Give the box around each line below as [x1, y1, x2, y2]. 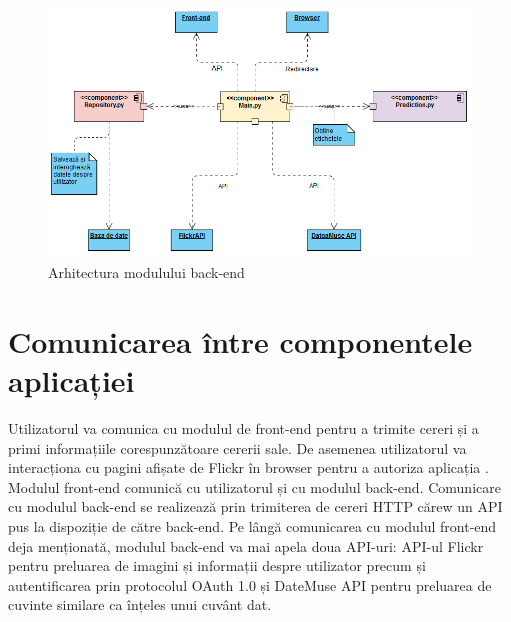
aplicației [8, 360, 135, 400]
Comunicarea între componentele [8, 320, 473, 361]
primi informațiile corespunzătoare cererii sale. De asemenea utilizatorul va [8, 437, 467, 458]
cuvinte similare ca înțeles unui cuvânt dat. [8, 594, 272, 615]
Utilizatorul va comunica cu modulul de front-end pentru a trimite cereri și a [8, 417, 479, 438]
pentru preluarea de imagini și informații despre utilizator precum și [8, 555, 426, 576]
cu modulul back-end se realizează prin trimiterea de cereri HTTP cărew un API [8, 496, 503, 517]
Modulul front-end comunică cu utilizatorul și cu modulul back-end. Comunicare [8, 476, 501, 497]
